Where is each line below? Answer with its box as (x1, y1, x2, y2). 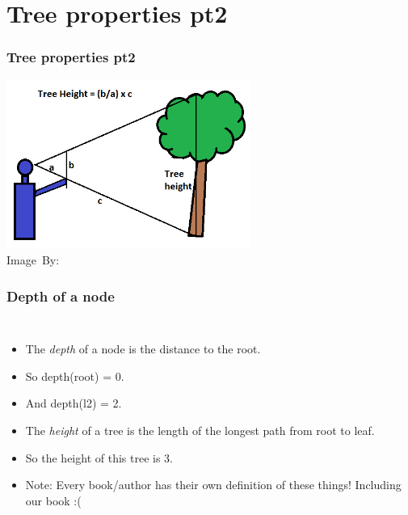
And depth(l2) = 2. (25, 395, 122, 412)
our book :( (25, 492, 82, 509)
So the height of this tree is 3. (25, 449, 173, 466)
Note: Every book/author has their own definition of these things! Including (25, 476, 402, 493)
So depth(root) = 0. (25, 367, 124, 384)
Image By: (6, 251, 60, 268)
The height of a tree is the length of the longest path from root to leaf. (25, 422, 375, 439)
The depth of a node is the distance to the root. (25, 340, 261, 357)
